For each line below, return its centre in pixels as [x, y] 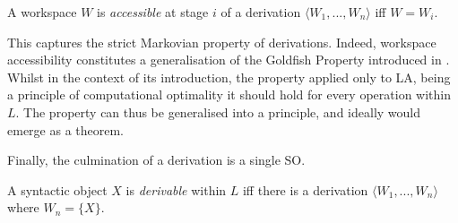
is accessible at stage [153, 12]
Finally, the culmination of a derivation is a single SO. [156, 160]
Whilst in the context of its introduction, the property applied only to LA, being [229, 77]
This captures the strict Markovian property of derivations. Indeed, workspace [222, 42]
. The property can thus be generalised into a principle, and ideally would [218, 111]
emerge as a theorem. [66, 129]
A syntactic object [57, 189]
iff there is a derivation [305, 189]
